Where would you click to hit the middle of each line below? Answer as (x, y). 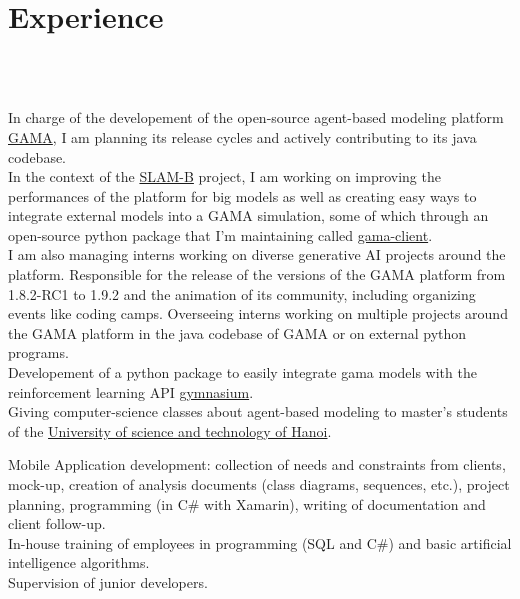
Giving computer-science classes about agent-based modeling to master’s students (258, 411)
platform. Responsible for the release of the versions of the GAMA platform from (257, 274)
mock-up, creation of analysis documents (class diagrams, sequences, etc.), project (259, 484)
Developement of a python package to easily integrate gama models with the (242, 372)
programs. (38, 352)
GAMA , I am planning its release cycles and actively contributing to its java (242, 136)
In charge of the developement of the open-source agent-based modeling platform (256, 117)
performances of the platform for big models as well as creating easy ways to (242, 195)
